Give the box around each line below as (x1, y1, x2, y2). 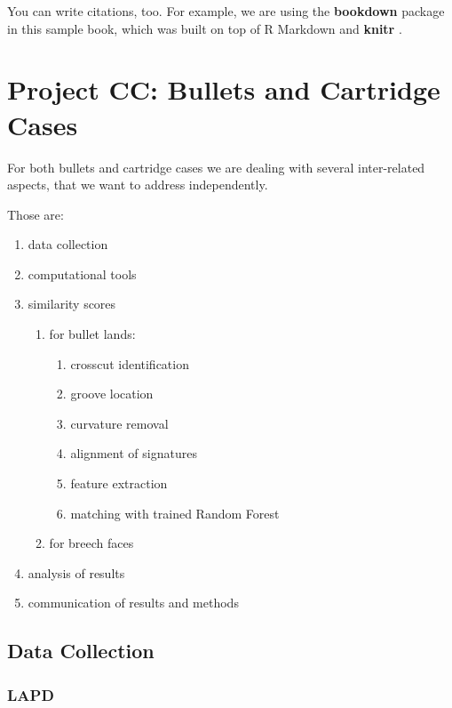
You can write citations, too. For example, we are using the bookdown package (7, 2, 445, 20)
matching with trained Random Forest (70, 503, 280, 522)
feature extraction (70, 474, 168, 493)
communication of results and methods (28, 593, 239, 612)
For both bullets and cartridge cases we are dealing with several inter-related (7, 157, 425, 176)
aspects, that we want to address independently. (7, 175, 268, 194)
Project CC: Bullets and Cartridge (7, 71, 440, 108)
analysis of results (28, 563, 125, 582)
